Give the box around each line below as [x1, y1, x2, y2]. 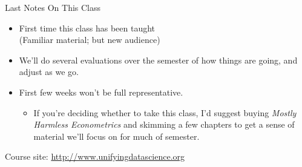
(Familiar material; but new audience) [19, 33, 160, 46]
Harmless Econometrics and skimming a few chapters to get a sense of [33, 118, 295, 131]
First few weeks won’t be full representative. [19, 85, 183, 98]
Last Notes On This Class [5, 1, 101, 13]
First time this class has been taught [19, 21, 156, 34]
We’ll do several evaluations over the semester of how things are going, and [19, 53, 298, 66]
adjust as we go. [19, 65, 79, 78]
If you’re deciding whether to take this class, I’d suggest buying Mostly [33, 106, 297, 119]
